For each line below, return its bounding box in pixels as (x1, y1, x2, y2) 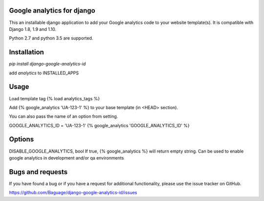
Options (9, 135, 34, 144)
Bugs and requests (9, 168, 68, 176)
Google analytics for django (9, 6, 95, 15)
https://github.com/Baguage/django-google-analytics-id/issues (9, 190, 137, 196)
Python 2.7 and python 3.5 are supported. (9, 35, 93, 41)
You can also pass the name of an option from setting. (9, 113, 118, 119)
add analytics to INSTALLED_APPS (9, 70, 79, 76)
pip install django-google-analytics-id (9, 61, 86, 67)
